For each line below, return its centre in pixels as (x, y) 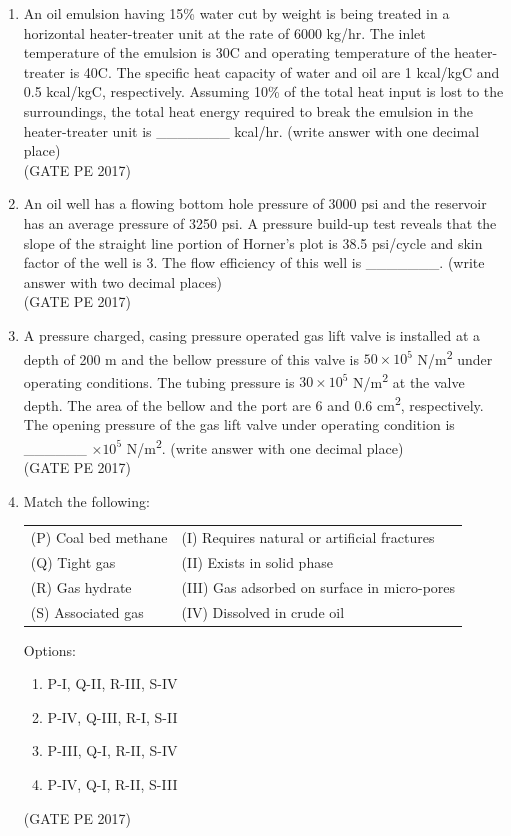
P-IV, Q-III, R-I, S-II (112, 716)
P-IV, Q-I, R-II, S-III (112, 784)
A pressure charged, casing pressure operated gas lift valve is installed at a (251, 334)
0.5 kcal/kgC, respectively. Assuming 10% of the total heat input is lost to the (263, 91)
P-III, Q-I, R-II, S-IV (112, 750)
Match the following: (86, 500)
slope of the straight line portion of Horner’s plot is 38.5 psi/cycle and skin (253, 242)
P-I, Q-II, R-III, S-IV (112, 683)
